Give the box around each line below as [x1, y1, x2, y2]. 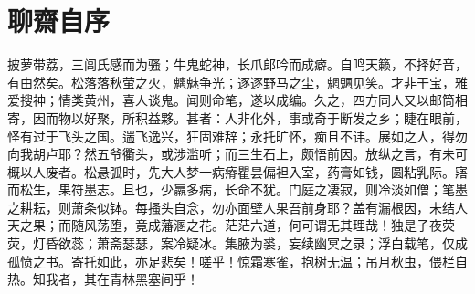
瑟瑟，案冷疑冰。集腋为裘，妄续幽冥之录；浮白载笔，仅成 [121, 234, 468, 253]
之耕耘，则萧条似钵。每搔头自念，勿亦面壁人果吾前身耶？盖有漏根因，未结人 [7, 197, 468, 216]
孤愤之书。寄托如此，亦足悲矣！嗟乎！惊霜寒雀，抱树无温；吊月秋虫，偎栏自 [7, 251, 468, 270]
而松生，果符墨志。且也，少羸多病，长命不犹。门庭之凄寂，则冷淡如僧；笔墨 [7, 180, 468, 199]
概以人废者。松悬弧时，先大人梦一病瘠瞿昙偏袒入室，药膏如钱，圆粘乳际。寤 [7, 162, 468, 181]
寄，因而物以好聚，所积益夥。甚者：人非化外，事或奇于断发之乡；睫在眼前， [7, 108, 468, 127]
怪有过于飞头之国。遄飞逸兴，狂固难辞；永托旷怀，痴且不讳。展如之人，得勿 [7, 126, 468, 145]
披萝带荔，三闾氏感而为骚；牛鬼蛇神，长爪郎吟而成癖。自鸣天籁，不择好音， [7, 55, 468, 74]
